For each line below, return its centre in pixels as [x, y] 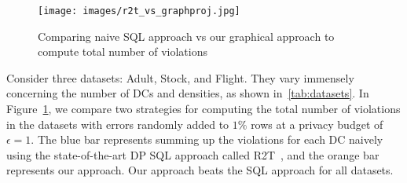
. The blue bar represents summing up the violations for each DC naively [207, 139]
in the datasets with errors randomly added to [118, 124]
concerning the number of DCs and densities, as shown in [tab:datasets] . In [188, 93]
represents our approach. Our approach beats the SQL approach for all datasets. [200, 170]
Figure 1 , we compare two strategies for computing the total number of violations [203, 109]
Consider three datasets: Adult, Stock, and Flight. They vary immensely [180, 77]
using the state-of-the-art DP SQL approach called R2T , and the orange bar [193, 154]
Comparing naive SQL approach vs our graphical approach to [186, 36]
